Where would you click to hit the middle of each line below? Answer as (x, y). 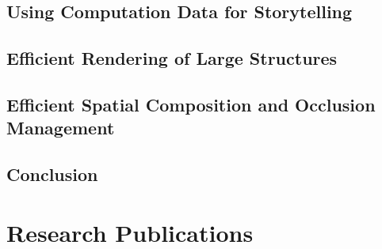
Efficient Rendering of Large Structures (172, 58)
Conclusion (52, 174)
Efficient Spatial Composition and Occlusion (191, 104)
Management (61, 128)
